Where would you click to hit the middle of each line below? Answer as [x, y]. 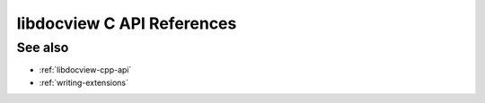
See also [43, 47]
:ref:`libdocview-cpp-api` [85, 70]
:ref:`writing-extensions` [84, 82]
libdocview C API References [127, 23]
